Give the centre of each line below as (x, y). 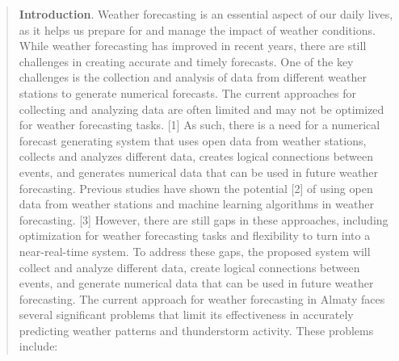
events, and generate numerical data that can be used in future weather (196, 283)
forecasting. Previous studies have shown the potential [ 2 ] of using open (196, 188)
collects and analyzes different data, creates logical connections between (196, 156)
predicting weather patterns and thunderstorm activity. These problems (196, 330)
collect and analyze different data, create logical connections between (189, 267)
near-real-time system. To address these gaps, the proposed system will (195, 251)
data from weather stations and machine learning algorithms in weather (196, 204)
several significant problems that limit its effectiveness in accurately (186, 315)
